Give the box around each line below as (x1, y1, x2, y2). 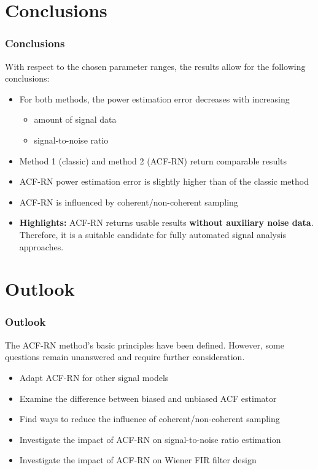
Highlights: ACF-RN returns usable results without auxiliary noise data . (19, 216, 314, 229)
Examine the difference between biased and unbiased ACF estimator (19, 391, 277, 404)
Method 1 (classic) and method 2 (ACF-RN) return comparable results (19, 154, 287, 167)
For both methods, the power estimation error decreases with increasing (19, 92, 290, 105)
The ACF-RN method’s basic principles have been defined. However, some (5, 338, 284, 351)
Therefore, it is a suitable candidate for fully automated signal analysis (19, 228, 286, 241)
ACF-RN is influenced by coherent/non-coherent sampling (19, 195, 238, 208)
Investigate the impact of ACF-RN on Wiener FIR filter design (19, 453, 257, 466)
